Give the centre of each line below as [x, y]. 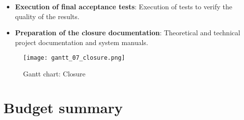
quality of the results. [47, 16]
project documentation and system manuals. [81, 42]
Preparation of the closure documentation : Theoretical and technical [128, 33]
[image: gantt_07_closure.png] [74, 58]
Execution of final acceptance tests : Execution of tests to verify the [124, 6]
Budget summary [63, 107]
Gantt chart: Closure [54, 74]
